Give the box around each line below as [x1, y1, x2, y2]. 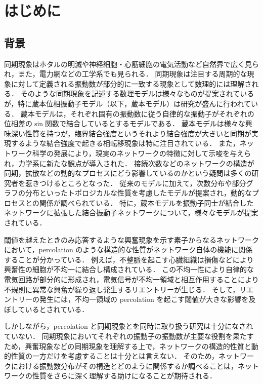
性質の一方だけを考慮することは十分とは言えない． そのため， [11, 351, 218, 361]
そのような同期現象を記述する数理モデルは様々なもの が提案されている [20, 88, 254, 99]
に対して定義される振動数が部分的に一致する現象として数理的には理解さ [11, 78, 252, 89]
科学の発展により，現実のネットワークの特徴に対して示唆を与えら [32, 147, 251, 158]
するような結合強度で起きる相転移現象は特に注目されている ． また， [11, 138, 240, 148]
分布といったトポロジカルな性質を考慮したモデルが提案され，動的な [25, 187, 252, 198]
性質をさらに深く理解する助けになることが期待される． [32, 370, 216, 381]
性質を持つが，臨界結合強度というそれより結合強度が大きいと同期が [25, 128, 251, 138]
